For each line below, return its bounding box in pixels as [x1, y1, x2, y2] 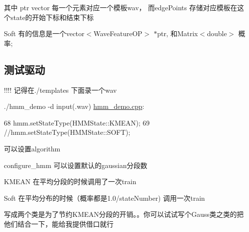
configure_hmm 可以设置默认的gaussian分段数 [4, 160, 148, 170]
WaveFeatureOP [93, 28, 142, 39]
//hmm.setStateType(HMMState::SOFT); [4, 127, 131, 137]
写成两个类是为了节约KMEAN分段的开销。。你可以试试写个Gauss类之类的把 [4, 209, 244, 219]
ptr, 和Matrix [157, 28, 198, 39]
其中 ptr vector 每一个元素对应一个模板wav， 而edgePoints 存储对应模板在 [4, 2, 237, 12]
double [207, 28, 227, 39]
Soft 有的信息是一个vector [4, 28, 85, 39]
